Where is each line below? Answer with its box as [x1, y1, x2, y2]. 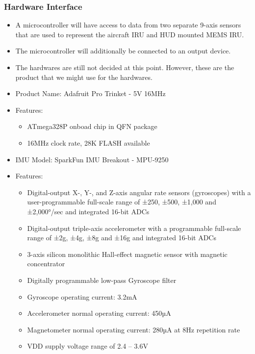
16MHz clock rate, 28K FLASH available [27, 137, 150, 148]
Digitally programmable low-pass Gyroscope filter [27, 275, 177, 285]
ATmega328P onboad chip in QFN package [27, 121, 157, 131]
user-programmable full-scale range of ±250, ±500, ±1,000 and [27, 197, 216, 207]
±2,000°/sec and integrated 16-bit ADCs [27, 206, 150, 216]
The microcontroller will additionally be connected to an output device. [15, 46, 231, 56]
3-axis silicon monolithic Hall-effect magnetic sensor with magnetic [27, 249, 228, 259]
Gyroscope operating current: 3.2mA [27, 291, 137, 302]
